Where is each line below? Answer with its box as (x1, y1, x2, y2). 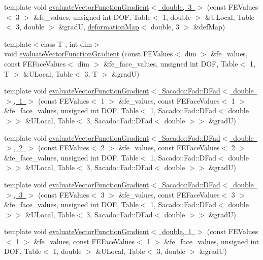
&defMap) (193, 21, 225, 32)
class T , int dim (41, 38, 92, 49)
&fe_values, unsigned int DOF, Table (34, 11, 151, 22)
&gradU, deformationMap (58, 21, 139, 32)
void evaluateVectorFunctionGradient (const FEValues (4, 48, 173, 59)
